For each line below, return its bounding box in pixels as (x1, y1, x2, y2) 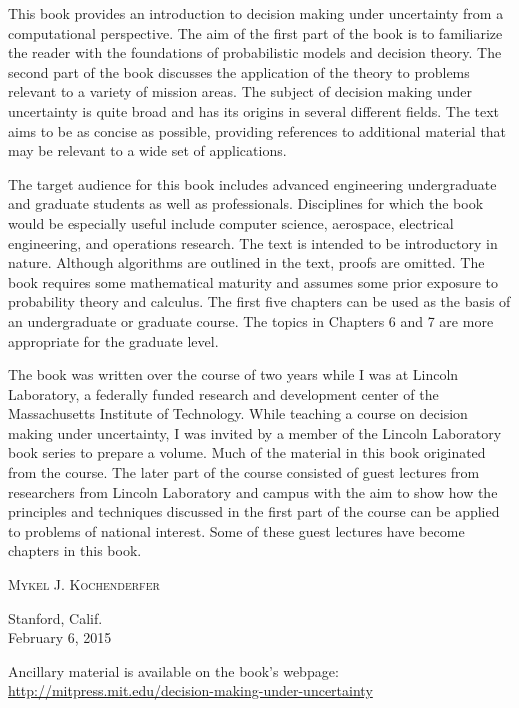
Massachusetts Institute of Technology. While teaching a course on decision (8, 403, 468, 424)
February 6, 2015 (8, 627, 112, 648)
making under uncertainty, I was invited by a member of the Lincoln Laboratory (8, 422, 502, 443)
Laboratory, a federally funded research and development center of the (8, 383, 439, 404)
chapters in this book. (8, 540, 142, 561)
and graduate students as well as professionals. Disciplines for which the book (8, 193, 484, 214)
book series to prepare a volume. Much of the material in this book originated (8, 442, 486, 463)
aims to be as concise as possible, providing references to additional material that (8, 120, 507, 141)
